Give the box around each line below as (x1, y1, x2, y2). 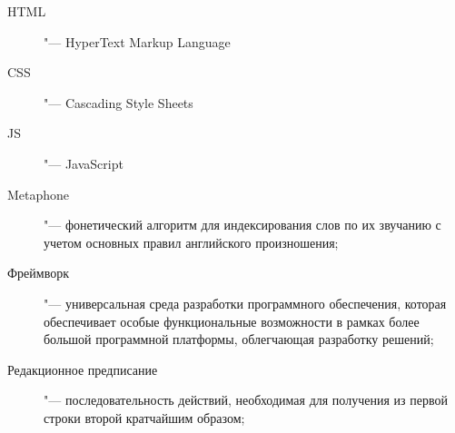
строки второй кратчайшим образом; (44, 408, 245, 427)
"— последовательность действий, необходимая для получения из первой (44, 390, 448, 409)
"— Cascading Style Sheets (44, 93, 193, 112)
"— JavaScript (44, 153, 124, 172)
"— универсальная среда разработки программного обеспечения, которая (44, 293, 447, 312)
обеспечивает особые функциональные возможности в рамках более (44, 311, 420, 330)
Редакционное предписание (7, 359, 158, 379)
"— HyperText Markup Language (44, 32, 231, 51)
